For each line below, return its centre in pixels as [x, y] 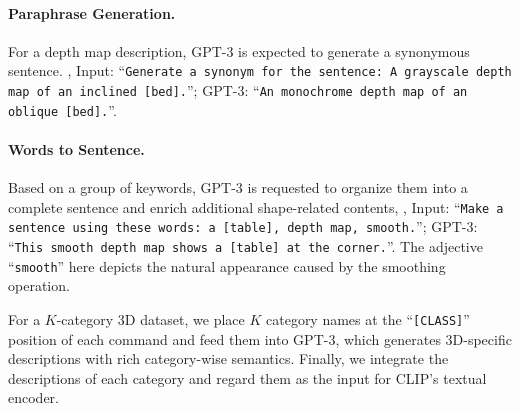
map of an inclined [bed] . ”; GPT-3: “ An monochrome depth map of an [238, 90]
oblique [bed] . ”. [62, 109]
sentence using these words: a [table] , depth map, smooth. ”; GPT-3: [243, 226]
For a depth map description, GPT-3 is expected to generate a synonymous [239, 50]
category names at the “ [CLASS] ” [368, 318]
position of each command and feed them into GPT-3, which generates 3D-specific [260, 338]
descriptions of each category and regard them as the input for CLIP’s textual [247, 377]
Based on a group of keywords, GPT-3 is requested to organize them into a [238, 187]
